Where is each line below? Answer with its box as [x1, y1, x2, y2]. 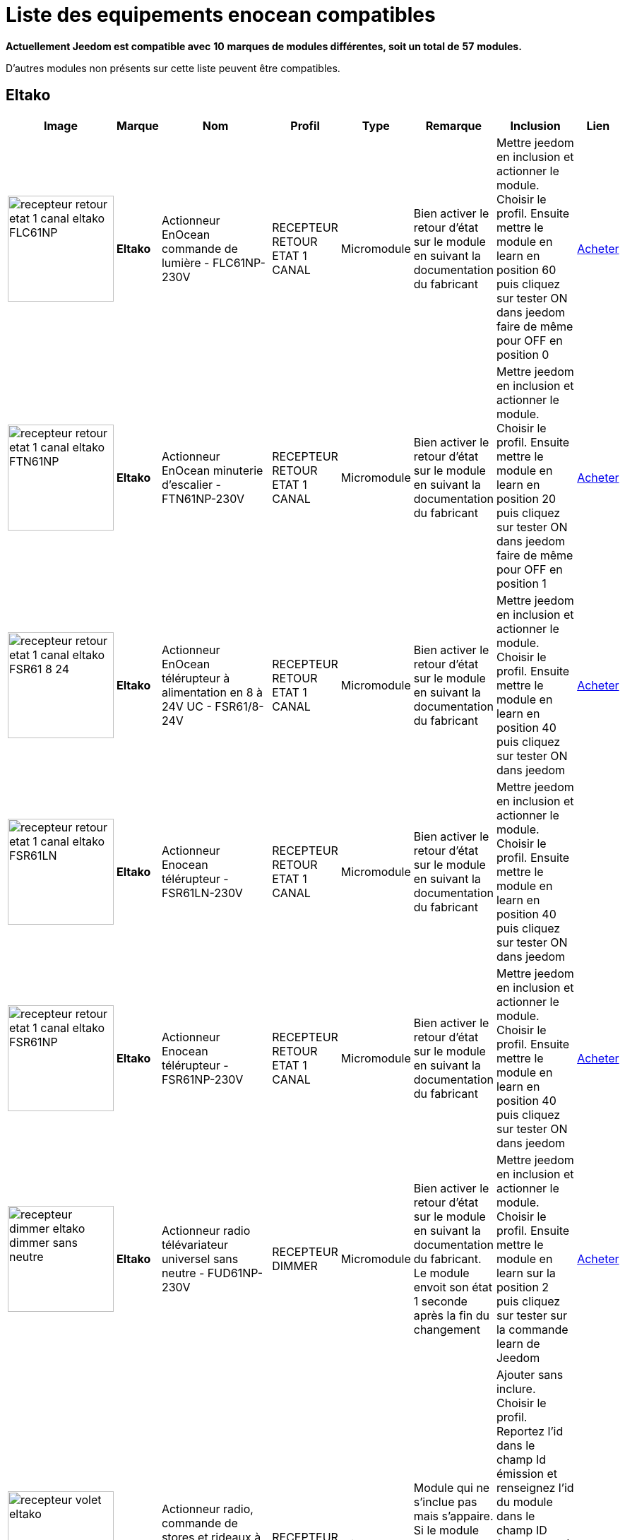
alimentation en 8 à [161, 685, 263, 699]
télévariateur [161, 1237, 229, 1252]
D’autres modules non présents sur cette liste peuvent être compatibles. [6, 61, 340, 74]
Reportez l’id [496, 1423, 564, 1438]
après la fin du [413, 1308, 489, 1322]
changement [413, 1322, 480, 1337]
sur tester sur [496, 1308, 568, 1322]
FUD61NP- [207, 1265, 263, 1280]
